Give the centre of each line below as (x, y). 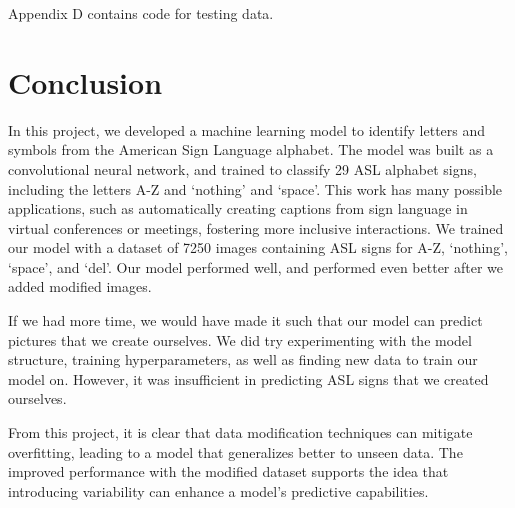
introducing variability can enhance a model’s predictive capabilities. (218, 490)
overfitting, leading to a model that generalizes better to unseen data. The (235, 451)
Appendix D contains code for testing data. (141, 13)
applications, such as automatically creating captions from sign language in (238, 208)
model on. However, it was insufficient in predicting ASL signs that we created (248, 378)
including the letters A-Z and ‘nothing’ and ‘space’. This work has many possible (255, 188)
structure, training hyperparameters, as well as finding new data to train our (243, 359)
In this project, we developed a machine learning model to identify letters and (247, 129)
